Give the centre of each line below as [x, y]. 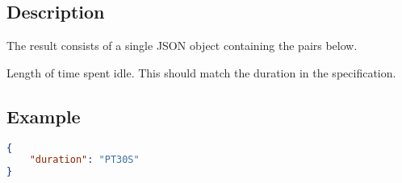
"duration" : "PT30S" [84, 160]
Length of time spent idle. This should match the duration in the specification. [201, 72]
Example [44, 116]
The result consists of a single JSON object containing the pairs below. [182, 46]
